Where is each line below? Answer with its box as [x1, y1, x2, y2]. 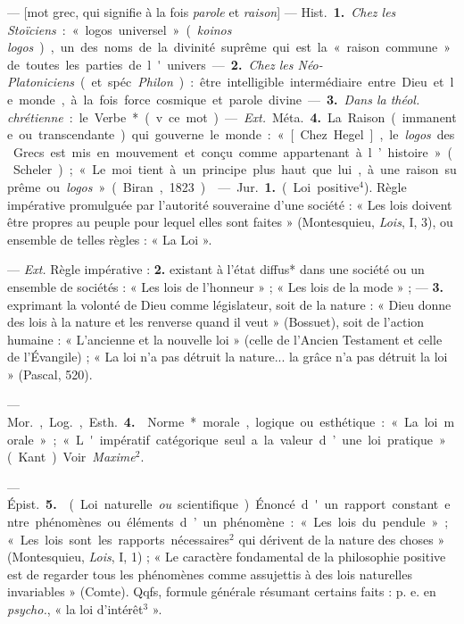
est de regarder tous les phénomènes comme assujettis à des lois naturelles [7, 564, 412, 583]
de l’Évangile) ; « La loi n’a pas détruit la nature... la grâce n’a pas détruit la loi [7, 347, 448, 366]
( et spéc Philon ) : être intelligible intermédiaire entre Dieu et [79, 72, 444, 91]
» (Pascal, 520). [7, 364, 93, 383]
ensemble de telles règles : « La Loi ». [7, 229, 212, 248]
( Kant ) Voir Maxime [7, 447, 136, 466]
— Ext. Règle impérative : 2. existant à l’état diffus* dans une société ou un [7, 260, 425, 279]
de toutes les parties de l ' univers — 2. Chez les [7, 54, 294, 73]
